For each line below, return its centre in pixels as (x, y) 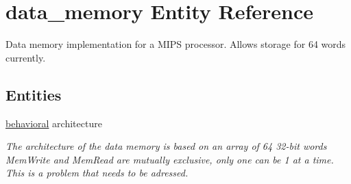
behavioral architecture (54, 123)
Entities (34, 94)
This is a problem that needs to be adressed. (97, 173)
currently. (26, 57)
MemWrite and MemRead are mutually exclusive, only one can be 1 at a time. (170, 159)
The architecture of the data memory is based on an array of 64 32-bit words (166, 146)
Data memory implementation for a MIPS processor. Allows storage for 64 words (176, 44)
